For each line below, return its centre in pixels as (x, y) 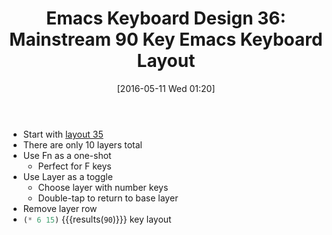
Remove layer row (60, 208)
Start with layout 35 (63, 134)
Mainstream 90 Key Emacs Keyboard (166, 39)
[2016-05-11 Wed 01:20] (166, 88)
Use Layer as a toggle (67, 176)
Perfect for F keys (74, 166)
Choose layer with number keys (103, 187)
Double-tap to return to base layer (108, 198)
